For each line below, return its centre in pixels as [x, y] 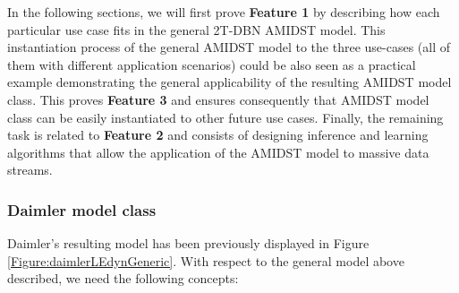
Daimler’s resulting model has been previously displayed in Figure [188, 243]
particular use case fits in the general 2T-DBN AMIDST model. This [196, 29]
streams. [30, 170]
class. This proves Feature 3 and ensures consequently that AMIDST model [218, 99]
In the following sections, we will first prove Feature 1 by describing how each [224, 12]
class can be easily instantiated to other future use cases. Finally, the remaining [225, 117]
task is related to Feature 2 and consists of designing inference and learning [218, 135]
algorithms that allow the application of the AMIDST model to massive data [218, 152]
